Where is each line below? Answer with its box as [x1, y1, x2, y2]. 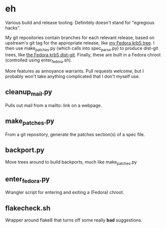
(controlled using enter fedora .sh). [5, 57, 72, 64]
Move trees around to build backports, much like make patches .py [5, 159, 137, 166]
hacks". [5, 24, 21, 30]
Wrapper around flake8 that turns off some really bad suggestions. [5, 217, 143, 223]
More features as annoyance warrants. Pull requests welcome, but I [5, 68, 144, 74]
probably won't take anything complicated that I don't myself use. [5, 73, 140, 79]
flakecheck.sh [5, 203, 51, 212]
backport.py [5, 145, 45, 154]
